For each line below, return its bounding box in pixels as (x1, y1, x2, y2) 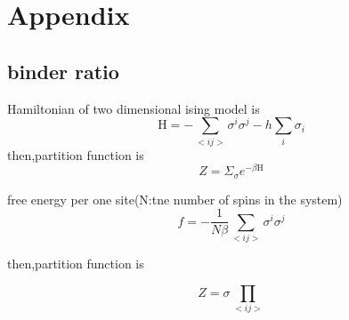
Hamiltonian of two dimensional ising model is (7, 99, 260, 117)
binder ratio (7, 57, 119, 84)
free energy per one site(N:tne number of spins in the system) (7, 189, 343, 208)
